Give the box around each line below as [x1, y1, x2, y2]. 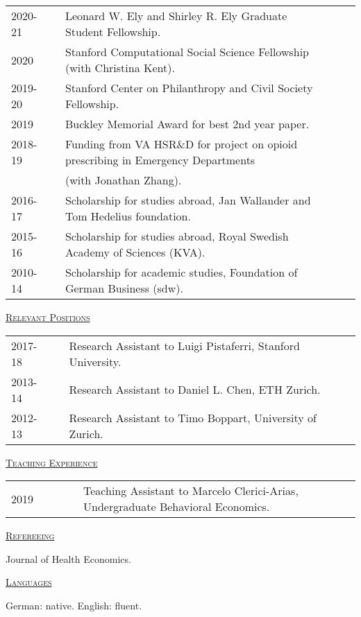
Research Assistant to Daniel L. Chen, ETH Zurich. [69, 381, 321, 398]
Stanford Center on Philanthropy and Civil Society [65, 80, 313, 96]
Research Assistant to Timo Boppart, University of [69, 409, 317, 426]
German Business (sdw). [65, 280, 183, 296]
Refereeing [6, 528, 55, 543]
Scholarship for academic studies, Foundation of [65, 264, 298, 280]
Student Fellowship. [65, 24, 161, 40]
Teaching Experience [6, 455, 98, 469]
